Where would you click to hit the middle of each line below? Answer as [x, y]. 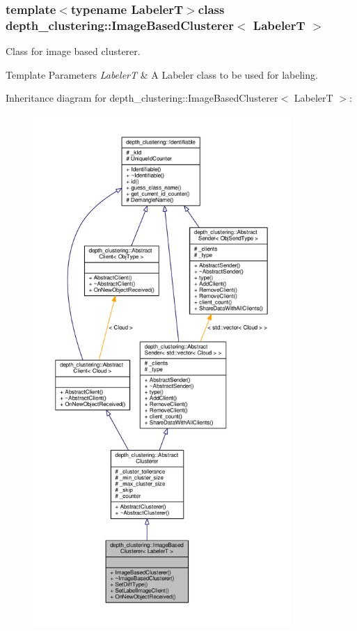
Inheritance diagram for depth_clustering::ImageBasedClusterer [142, 98]
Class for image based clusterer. [73, 51]
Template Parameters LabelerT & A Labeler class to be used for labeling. [162, 74]
